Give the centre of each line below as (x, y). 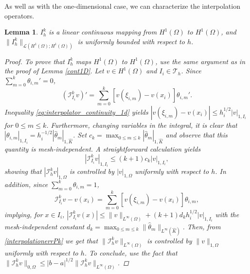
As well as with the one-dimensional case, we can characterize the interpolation (122, 6)
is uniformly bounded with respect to (131, 41)
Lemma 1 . (21, 32)
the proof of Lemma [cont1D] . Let (54, 71)
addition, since (26, 184)
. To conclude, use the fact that (131, 252)
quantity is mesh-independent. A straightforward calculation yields (103, 149)
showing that (23, 171)
